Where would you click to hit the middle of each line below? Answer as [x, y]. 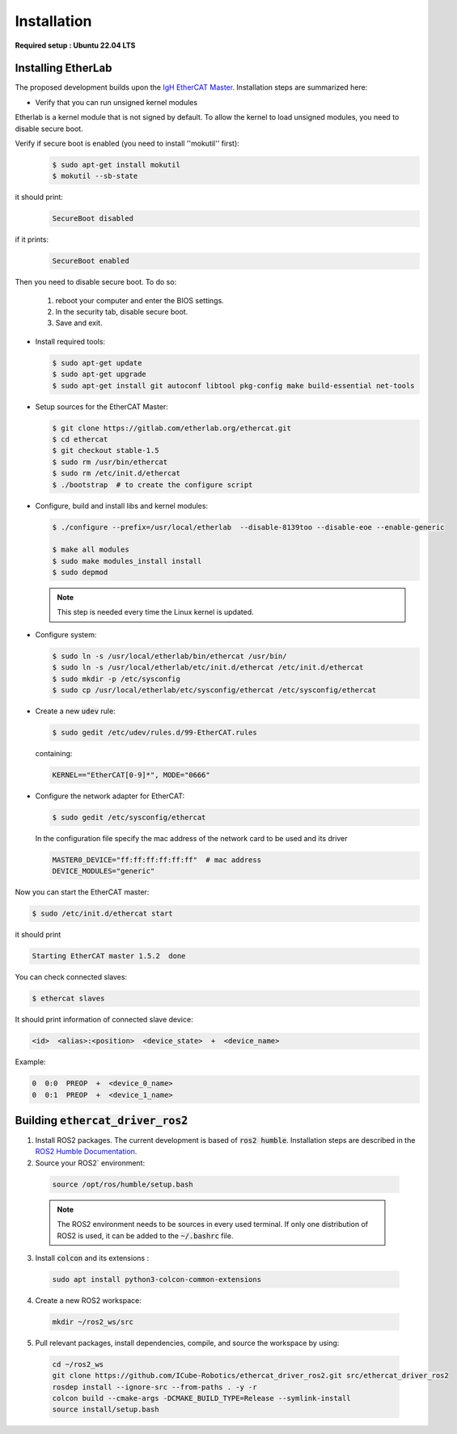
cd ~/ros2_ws [78, 1364]
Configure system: [66, 634]
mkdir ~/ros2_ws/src [93, 1322]
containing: [54, 753]
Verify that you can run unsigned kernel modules [116, 102]
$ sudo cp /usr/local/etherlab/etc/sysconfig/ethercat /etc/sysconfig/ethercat [214, 690]
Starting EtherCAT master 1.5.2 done [109, 956]
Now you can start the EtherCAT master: [82, 892]
